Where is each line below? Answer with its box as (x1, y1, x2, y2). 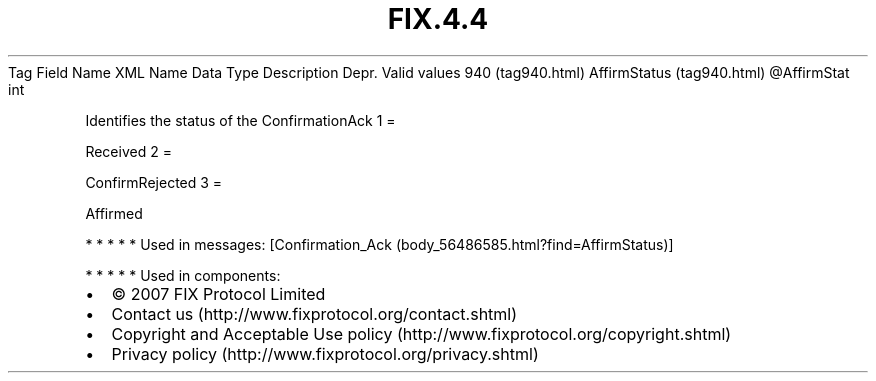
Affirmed (85, 204, 143, 222)
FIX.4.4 (387, 2, 489, 36)
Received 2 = (85, 142, 172, 160)
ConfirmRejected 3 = (85, 173, 223, 191)
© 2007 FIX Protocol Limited (111, 283, 326, 304)
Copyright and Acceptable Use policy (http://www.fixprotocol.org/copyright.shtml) (111, 323, 732, 344)
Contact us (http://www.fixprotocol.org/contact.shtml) (111, 303, 518, 324)
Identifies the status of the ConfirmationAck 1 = (85, 111, 396, 129)
